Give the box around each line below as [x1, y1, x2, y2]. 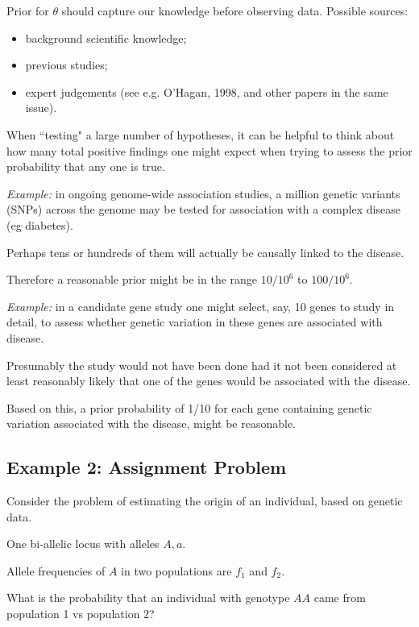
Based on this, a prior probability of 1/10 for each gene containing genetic [6, 399, 372, 416]
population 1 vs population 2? [6, 605, 155, 622]
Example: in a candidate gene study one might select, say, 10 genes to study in [6, 297, 395, 314]
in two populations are [121, 562, 232, 579]
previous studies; [25, 56, 108, 73]
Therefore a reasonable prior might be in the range [6, 271, 258, 288]
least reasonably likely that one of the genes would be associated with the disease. [6, 372, 411, 389]
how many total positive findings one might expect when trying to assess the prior [6, 142, 413, 159]
